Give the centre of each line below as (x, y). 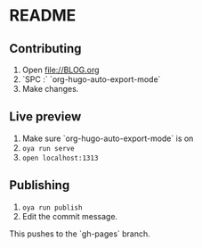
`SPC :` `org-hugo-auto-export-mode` (91, 79)
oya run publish (52, 207)
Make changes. (50, 89)
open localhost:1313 (60, 158)
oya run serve (48, 148)
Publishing (40, 185)
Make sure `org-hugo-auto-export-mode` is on (108, 138)
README (43, 16)
